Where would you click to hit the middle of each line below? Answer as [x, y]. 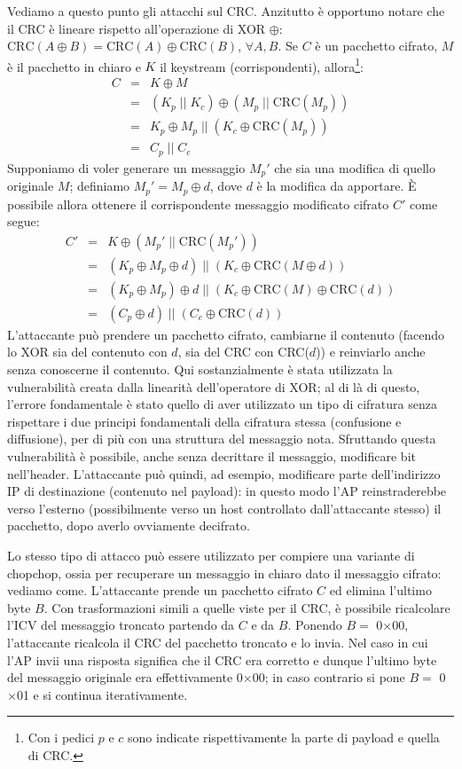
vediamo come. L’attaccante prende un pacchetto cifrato [160, 590]
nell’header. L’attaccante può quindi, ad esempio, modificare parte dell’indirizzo [224, 473]
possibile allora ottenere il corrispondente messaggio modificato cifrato [198, 204]
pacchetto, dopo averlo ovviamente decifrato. [129, 526]
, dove [226, 186]
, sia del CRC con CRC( [243, 352]
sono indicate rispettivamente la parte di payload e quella [284, 738]
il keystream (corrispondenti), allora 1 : [262, 65]
